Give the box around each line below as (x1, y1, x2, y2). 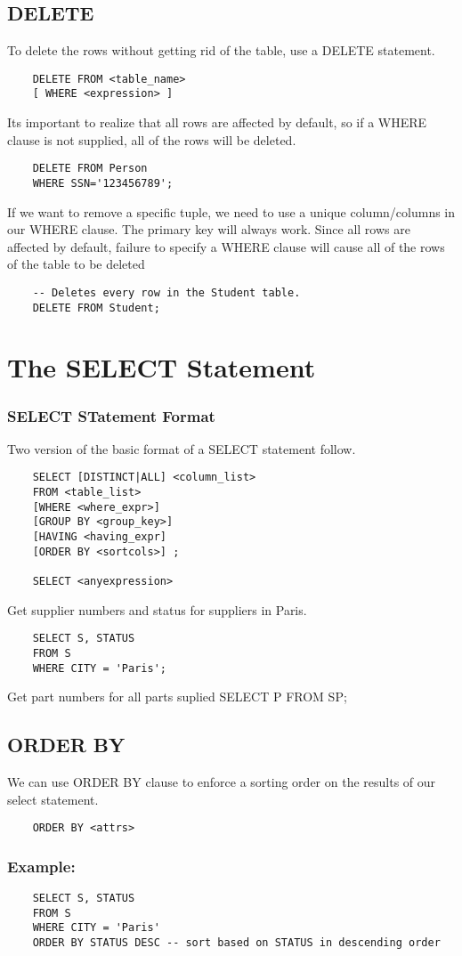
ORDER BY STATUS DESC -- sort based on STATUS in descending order (32, 936, 441, 950)
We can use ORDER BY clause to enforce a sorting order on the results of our (7, 773, 436, 791)
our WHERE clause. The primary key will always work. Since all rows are (7, 220, 410, 239)
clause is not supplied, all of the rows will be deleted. (7, 130, 296, 149)
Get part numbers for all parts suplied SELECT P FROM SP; (7, 687, 347, 706)
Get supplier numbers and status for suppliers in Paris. (7, 600, 307, 619)
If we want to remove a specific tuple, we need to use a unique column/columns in (7, 202, 456, 221)
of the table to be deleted (7, 255, 145, 273)
